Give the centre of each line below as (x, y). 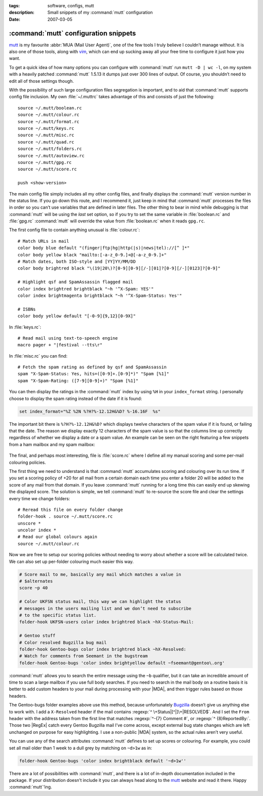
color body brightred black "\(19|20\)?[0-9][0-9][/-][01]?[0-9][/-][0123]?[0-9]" (119, 268)
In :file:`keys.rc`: (25, 327)
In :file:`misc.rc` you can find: (38, 356)
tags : (14, 6)
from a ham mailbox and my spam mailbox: (52, 444)
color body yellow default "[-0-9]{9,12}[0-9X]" (77, 316)
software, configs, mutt (71, 6)
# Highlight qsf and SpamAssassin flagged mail (75, 282)
